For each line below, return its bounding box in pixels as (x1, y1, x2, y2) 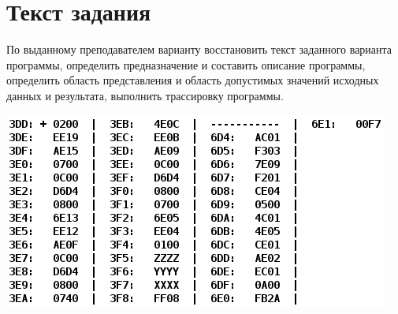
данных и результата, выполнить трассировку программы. (6, 87, 284, 103)
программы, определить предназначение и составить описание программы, (6, 56, 366, 73)
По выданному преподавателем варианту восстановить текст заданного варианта (6, 41, 392, 58)
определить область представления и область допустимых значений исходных (6, 72, 379, 88)
